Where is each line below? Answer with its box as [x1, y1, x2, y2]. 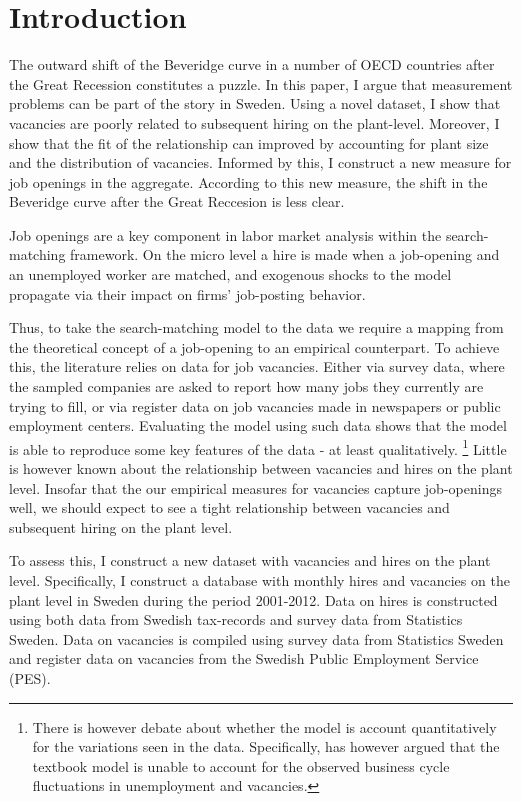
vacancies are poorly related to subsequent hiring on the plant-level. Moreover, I [9, 112, 500, 133]
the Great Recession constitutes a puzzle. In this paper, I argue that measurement [9, 73, 513, 94]
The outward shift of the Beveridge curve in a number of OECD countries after [9, 54, 495, 75]
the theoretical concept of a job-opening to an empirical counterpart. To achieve [9, 336, 500, 357]
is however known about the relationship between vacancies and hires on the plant [9, 458, 513, 479]
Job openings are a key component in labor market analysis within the [9, 224, 442, 245]
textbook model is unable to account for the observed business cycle [32, 755, 450, 776]
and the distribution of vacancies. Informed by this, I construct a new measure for [9, 152, 512, 173]
